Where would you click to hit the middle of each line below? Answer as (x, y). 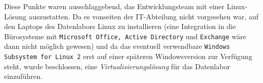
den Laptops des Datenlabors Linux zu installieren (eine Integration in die (120, 26)
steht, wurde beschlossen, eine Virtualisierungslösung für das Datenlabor (117, 66)
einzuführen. (23, 76)
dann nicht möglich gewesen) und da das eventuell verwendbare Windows (117, 46)
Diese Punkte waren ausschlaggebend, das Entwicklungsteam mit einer (114, 6)
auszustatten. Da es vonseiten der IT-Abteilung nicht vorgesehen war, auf (144, 16)
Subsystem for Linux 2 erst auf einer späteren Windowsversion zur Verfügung (128, 56)
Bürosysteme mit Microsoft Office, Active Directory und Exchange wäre (125, 36)
